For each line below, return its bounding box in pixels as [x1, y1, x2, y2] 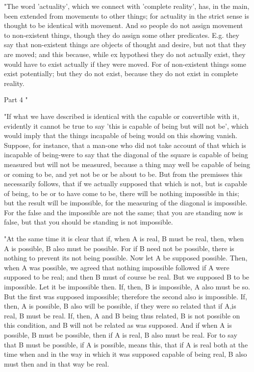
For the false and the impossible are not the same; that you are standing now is [4, 207, 243, 217]
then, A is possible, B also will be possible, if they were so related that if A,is [4, 301, 236, 311]
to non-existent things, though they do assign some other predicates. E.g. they [4, 29, 239, 40]
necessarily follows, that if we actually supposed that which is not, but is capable [4, 178, 248, 189]
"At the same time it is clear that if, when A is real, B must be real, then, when [4, 233, 244, 244]
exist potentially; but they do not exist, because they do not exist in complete [4, 68, 238, 79]
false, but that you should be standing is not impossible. [4, 217, 173, 227]
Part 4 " [4, 94, 28, 105]
